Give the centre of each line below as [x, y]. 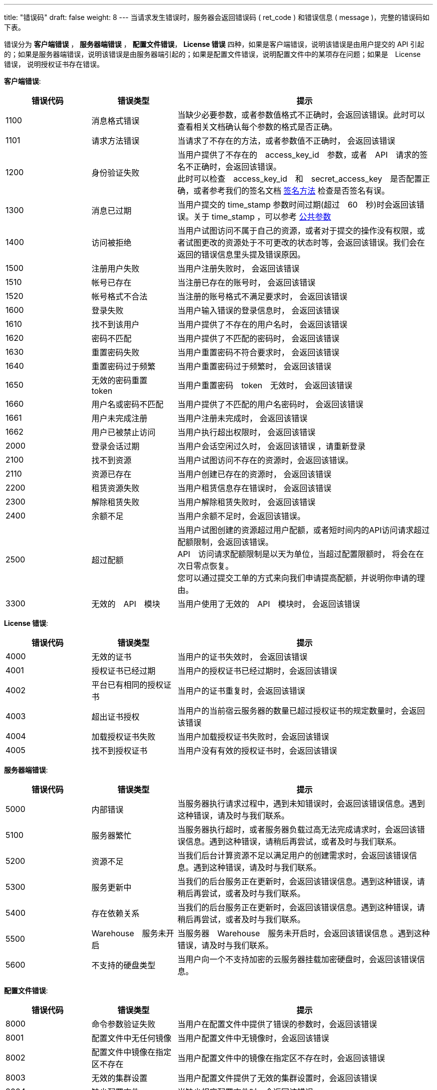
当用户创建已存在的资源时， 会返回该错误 [254, 474]
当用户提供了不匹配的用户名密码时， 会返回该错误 [270, 404]
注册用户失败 [115, 269]
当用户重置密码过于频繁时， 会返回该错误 [254, 366]
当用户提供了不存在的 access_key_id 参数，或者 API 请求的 [299, 155]
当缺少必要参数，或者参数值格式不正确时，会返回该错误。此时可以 [301, 115]
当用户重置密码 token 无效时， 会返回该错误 [265, 385]
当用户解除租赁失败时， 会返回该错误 [246, 502]
